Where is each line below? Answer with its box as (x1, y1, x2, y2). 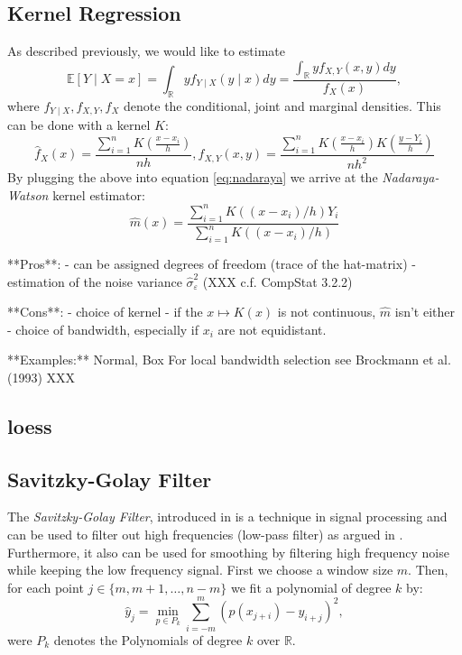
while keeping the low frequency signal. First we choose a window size (7, 560, 393, 579)
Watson (7, 185, 49, 204)
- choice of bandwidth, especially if (7, 319, 199, 338)
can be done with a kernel (7, 115, 151, 134)
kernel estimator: (52, 185, 145, 204)
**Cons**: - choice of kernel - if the (7, 302, 203, 321)
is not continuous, (277, 302, 376, 321)
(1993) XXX (7, 367, 76, 386)
